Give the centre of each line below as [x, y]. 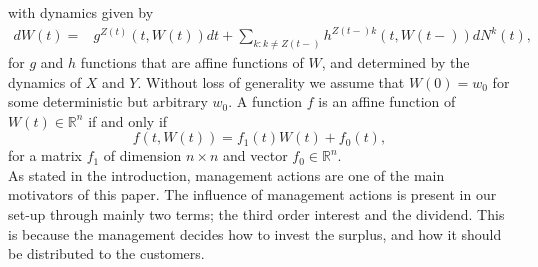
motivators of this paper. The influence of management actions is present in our [252, 194]
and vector [255, 155]
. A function [265, 101]
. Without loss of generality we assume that [271, 81]
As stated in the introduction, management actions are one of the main [226, 174]
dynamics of [45, 81]
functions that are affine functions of [192, 61]
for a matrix [45, 155]
